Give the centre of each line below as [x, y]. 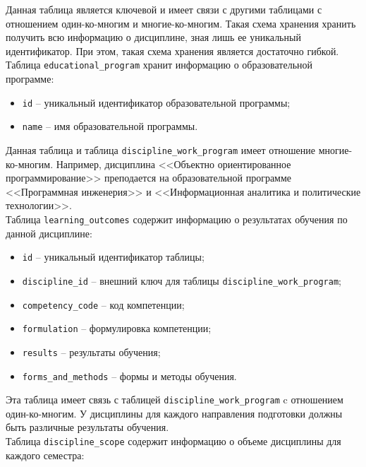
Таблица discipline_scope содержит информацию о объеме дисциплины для [173, 441]
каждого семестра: [45, 455]
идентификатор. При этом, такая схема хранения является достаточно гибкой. [172, 51]
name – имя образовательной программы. [110, 126]
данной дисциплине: [49, 233]
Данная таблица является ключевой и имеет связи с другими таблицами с [164, 9]
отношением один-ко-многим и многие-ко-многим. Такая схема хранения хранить [181, 23]
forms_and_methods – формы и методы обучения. [129, 376]
